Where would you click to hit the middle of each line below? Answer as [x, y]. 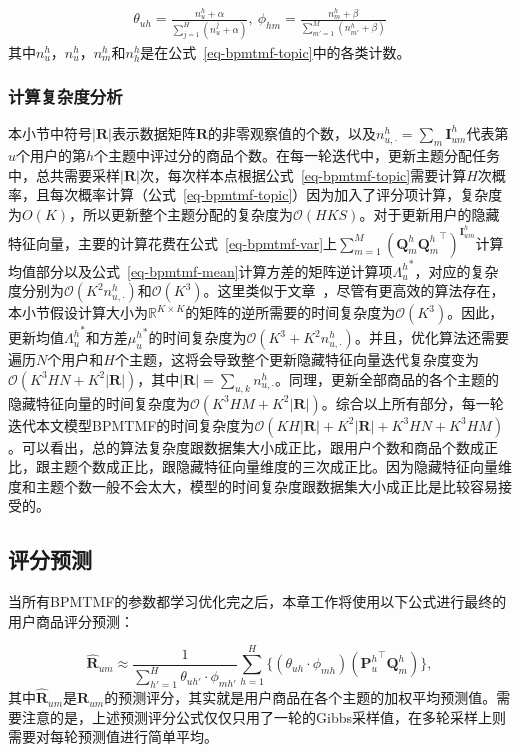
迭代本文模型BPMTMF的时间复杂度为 [131, 424]
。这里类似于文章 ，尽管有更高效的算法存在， [354, 290]
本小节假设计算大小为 [78, 312]
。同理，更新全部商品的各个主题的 [387, 378]
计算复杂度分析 [65, 96]
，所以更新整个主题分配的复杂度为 [181, 214]
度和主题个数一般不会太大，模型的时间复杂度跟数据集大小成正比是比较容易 [253, 485]
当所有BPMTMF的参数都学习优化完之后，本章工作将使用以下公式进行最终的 [257, 601]
